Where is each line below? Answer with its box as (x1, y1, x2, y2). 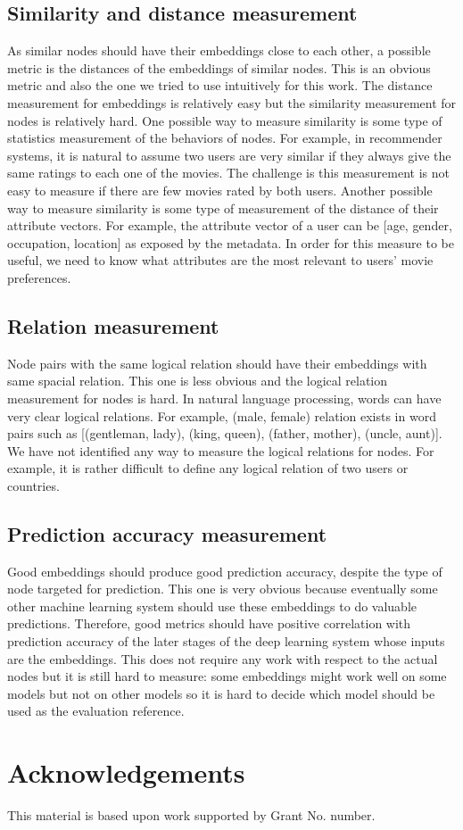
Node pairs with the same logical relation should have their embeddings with (7, 353, 427, 372)
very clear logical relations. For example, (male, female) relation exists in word (7, 406, 436, 425)
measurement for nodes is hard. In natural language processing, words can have (7, 388, 442, 407)
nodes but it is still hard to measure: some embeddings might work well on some (7, 667, 447, 685)
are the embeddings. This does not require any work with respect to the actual (7, 649, 438, 668)
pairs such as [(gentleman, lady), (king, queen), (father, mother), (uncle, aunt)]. (7, 424, 442, 443)
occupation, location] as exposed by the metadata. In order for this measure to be (7, 233, 454, 252)
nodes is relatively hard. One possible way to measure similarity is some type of (7, 111, 442, 129)
